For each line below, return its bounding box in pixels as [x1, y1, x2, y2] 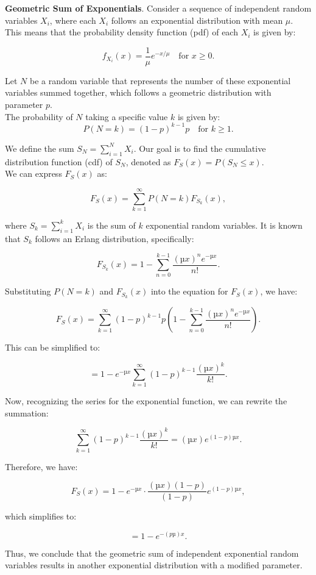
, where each [49, 13, 96, 26]
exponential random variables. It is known [146, 218, 303, 231]
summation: [5, 406, 49, 419]
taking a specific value [85, 110, 168, 123]
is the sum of [87, 218, 136, 231]
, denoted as [125, 155, 171, 168]
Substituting [5, 285, 51, 298]
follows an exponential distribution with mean [111, 13, 283, 26]
